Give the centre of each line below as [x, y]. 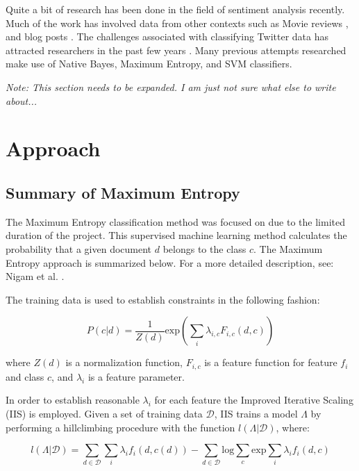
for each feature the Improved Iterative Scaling [254, 400]
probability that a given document [79, 248]
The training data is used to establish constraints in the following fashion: [163, 299]
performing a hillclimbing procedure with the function [120, 427]
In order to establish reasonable [73, 400]
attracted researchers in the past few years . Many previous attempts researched [176, 50]
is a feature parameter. [136, 376]
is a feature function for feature [271, 362]
